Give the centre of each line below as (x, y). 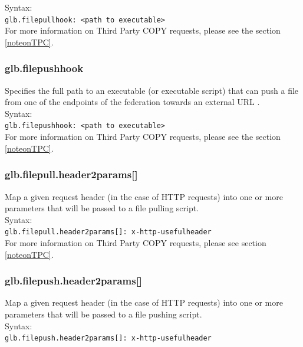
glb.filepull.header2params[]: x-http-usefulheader (108, 232)
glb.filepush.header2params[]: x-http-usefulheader (108, 338)
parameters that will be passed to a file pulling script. (102, 208)
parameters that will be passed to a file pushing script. (103, 314)
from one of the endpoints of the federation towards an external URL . (132, 102)
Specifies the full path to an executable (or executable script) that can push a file (152, 90)
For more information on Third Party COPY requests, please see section (136, 242)
